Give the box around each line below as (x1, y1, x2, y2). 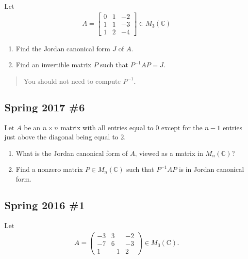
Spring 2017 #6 (4, 99, 85, 114)
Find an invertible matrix (16, 60, 92, 70)
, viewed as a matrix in (135, 148, 203, 158)
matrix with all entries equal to (60, 122, 153, 132)
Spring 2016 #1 (4, 198, 85, 213)
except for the (161, 122, 203, 132)
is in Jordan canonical (179, 164, 244, 174)
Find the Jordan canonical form (16, 43, 110, 53)
